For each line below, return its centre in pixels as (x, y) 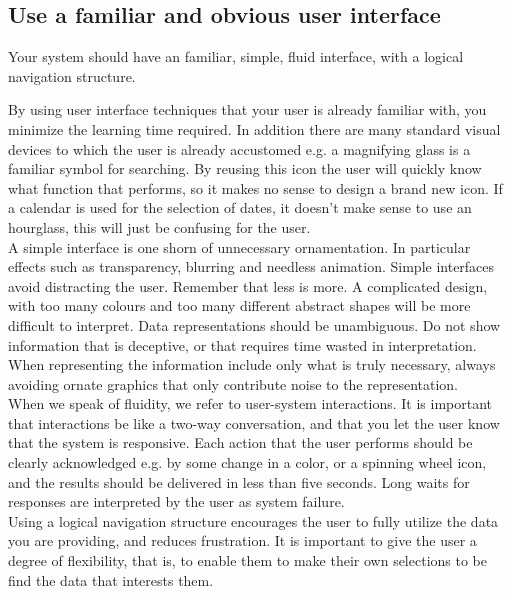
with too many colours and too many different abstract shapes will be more (239, 305)
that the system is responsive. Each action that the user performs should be (240, 442)
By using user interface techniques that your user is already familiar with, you (247, 109)
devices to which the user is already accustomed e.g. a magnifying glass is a (239, 148)
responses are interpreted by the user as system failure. (176, 501)
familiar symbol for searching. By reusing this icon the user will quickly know (245, 168)
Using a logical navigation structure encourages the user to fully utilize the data (253, 520)
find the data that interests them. (111, 579)
